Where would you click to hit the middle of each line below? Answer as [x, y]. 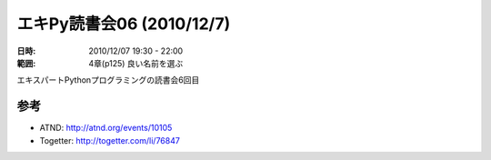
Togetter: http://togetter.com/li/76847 [110, 140]
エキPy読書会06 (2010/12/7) [124, 24]
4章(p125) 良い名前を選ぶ [136, 63]
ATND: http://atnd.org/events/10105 [106, 128]
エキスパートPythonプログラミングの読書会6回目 [108, 80]
